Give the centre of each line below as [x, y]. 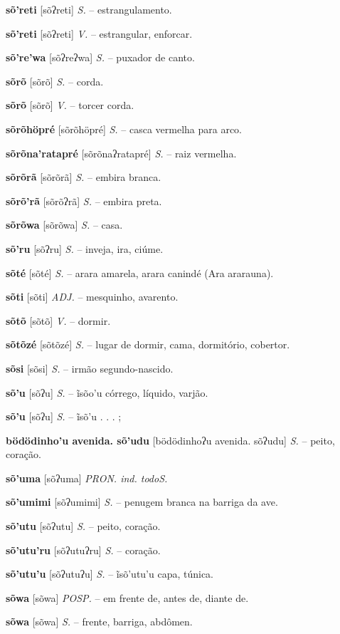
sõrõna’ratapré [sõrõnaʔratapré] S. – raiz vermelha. [121, 153]
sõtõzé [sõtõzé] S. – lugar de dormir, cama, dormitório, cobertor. [148, 344]
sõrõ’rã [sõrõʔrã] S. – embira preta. [84, 201]
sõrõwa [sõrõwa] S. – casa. [64, 225]
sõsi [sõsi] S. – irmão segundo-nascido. [90, 368]
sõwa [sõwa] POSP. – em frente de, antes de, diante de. [127, 597]
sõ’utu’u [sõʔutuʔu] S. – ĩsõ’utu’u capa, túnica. [110, 574]
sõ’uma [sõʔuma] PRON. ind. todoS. [87, 478]
